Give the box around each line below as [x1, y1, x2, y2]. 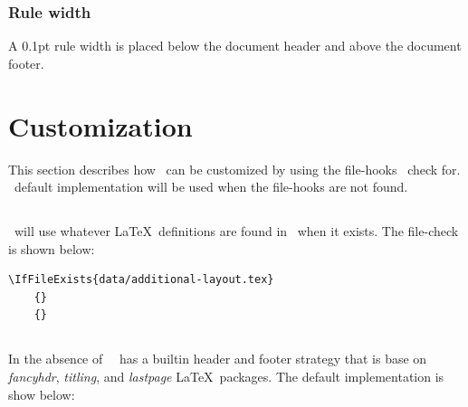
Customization [8, 107, 193, 144]
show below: [8, 384, 75, 403]
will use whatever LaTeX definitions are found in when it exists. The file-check [14, 222, 459, 241]
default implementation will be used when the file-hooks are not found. [14, 177, 408, 196]
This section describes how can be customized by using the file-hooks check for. [8, 159, 461, 178]
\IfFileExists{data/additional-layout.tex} [8, 273, 274, 287]
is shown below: [8, 239, 95, 258]
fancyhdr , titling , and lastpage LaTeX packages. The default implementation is [8, 367, 444, 386]
